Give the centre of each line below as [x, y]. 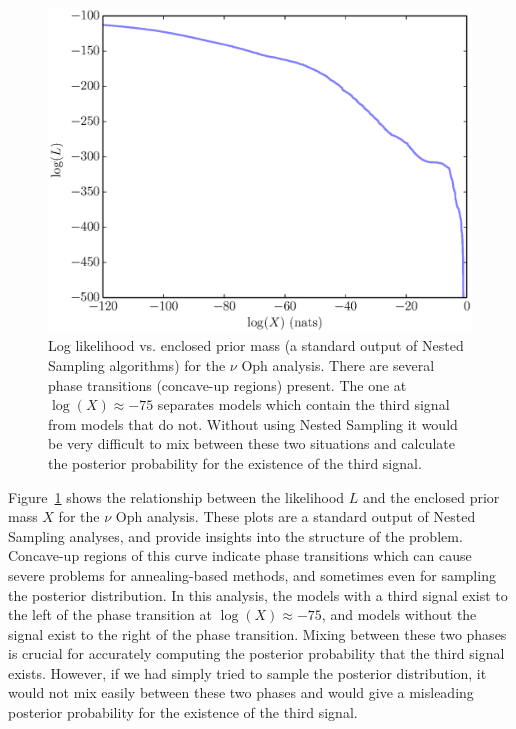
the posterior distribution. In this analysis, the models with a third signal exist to [258, 594]
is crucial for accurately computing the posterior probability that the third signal [256, 653]
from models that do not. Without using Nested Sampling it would [253, 423]
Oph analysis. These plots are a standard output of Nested [295, 516]
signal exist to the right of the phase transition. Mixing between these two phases [257, 633]
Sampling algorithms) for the [137, 364]
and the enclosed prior [431, 496]
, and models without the [399, 614]
